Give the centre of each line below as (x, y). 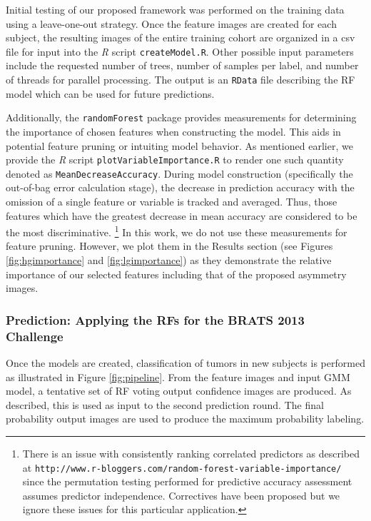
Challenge (35, 336)
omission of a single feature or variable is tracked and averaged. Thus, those (172, 202)
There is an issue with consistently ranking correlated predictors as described (191, 453)
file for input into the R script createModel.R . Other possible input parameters (180, 51)
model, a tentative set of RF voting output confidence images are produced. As (179, 391)
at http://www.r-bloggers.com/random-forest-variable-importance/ (182, 467)
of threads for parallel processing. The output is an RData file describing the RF (181, 80)
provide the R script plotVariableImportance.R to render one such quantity (175, 160)
